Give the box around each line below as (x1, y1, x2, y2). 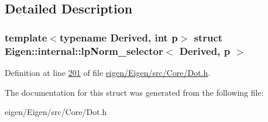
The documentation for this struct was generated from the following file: (5, 86, 264, 98)
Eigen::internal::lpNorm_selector (5, 43, 163, 58)
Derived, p (179, 43, 231, 58)
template (5, 30, 47, 44)
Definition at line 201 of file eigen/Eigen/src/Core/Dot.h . (5, 66, 211, 78)
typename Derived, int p (59, 30, 178, 44)
